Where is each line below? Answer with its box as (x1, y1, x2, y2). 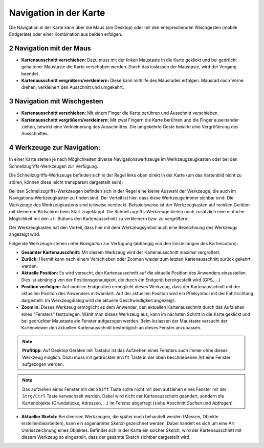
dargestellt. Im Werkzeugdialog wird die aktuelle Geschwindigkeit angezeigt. (21, 297, 176, 303)
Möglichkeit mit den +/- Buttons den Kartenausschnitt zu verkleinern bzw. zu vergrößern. (9, 216, 189, 222)
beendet (21, 71, 39, 76)
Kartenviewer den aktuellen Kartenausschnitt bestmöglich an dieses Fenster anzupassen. (21, 325, 201, 331)
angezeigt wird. (9, 231, 41, 237)
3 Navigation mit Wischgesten (9, 97, 104, 105)
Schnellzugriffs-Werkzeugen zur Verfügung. (9, 163, 98, 169)
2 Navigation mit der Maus (9, 44, 91, 52)
